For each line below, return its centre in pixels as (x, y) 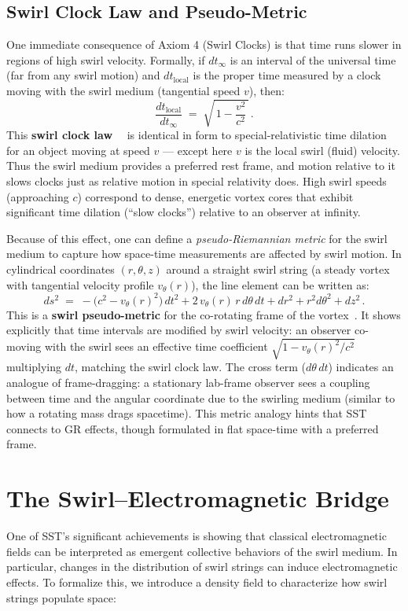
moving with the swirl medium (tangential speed (123, 90)
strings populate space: (61, 597)
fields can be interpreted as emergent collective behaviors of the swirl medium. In (202, 551)
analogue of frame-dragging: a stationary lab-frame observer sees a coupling (188, 383)
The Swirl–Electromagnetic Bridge (198, 498)
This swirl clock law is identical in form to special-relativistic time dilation (197, 135)
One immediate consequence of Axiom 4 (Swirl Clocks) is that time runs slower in (204, 44)
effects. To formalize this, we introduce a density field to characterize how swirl (197, 582)
